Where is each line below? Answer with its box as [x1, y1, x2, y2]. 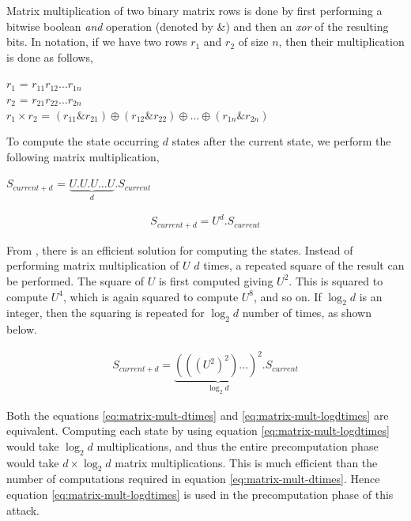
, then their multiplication [278, 33, 405, 50]
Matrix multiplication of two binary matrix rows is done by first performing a [6, 2, 383, 18]
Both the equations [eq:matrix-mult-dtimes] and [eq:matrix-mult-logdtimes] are [6, 406, 389, 423]
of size [238, 33, 269, 50]
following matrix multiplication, [6, 148, 160, 164]
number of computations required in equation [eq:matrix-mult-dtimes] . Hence [6, 470, 380, 487]
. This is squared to [288, 272, 383, 289]
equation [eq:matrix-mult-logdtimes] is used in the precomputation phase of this [6, 486, 394, 503]
